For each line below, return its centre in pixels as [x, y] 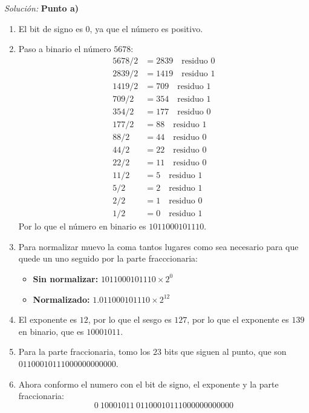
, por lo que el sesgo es [130, 319]
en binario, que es [51, 331]
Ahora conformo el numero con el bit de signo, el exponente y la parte [148, 384]
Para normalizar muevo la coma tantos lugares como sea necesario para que [158, 246]
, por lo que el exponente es [238, 319]
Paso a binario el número [65, 49]
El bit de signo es [50, 28]
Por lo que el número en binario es [82, 226]
